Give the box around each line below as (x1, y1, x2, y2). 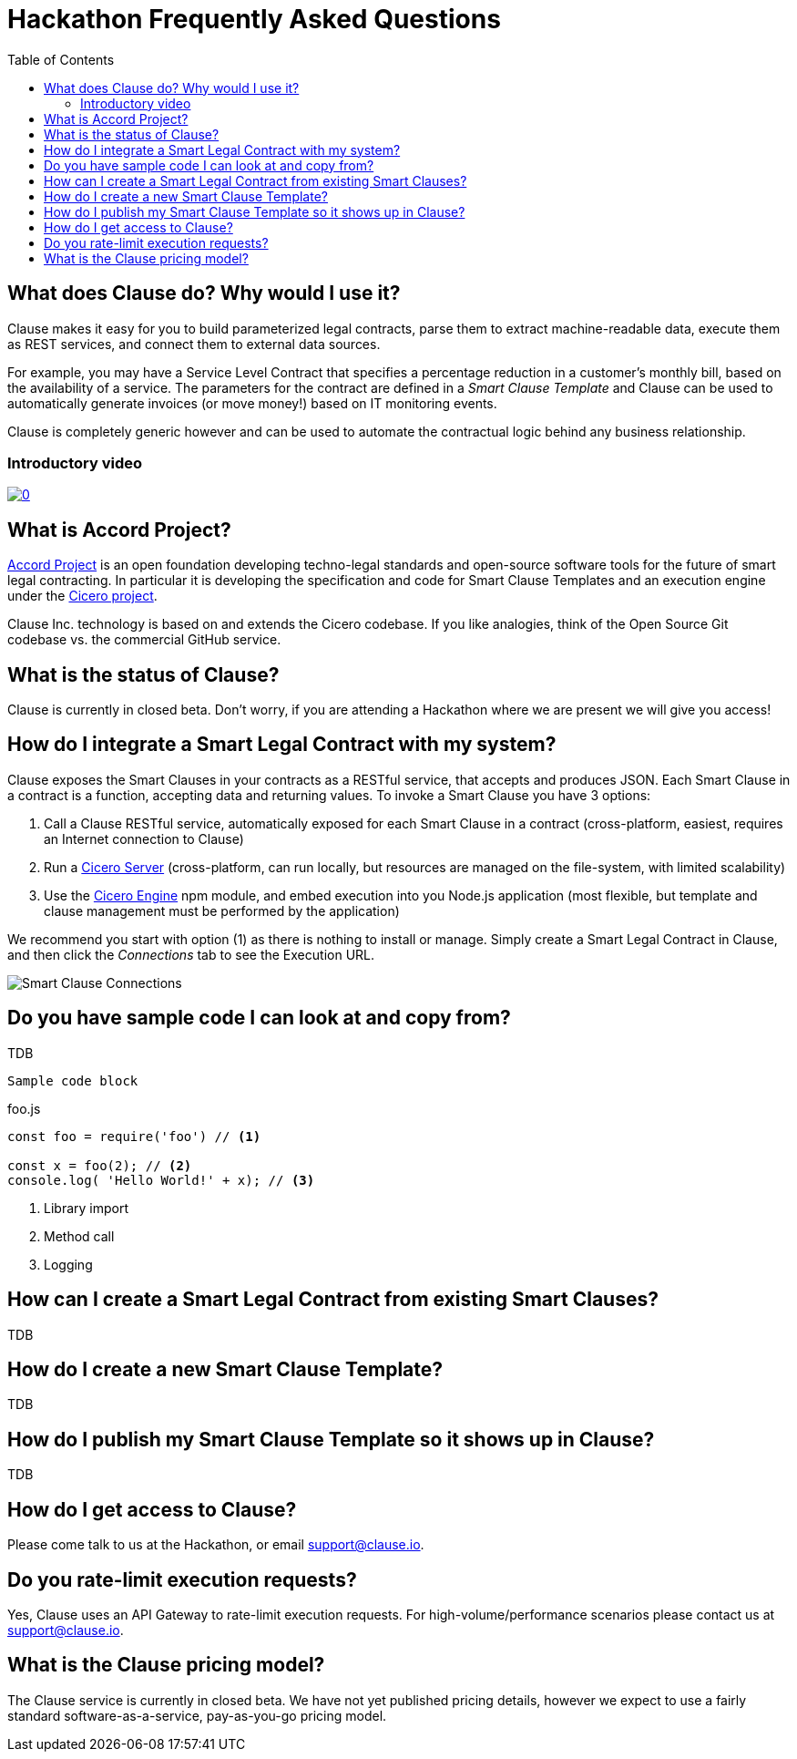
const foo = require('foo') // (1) (7, 1128, 261, 1144)
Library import (44, 1199, 128, 1216)
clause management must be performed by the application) (44, 902, 400, 919)
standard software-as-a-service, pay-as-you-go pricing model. (7, 1707, 387, 1723)
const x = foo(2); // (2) (7, 1157, 192, 1173)
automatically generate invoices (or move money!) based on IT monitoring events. (7, 395, 497, 411)
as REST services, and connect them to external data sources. (7, 335, 381, 352)
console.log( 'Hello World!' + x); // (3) (7, 1172, 315, 1188)
